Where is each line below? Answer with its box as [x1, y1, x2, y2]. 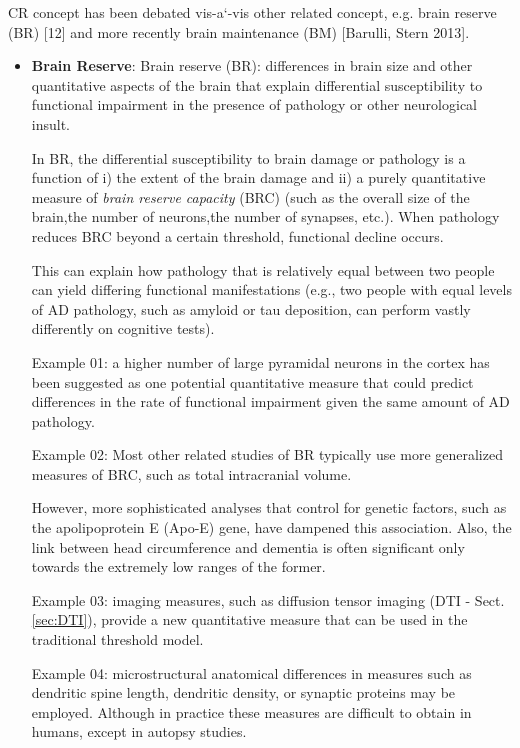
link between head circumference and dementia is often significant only [31, 536, 465, 557]
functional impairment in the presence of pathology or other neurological [31, 94, 477, 115]
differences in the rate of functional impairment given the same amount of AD [31, 391, 510, 412]
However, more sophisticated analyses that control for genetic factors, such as [31, 497, 507, 518]
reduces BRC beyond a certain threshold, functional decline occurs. [31, 225, 444, 246]
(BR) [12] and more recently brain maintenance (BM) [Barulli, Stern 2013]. [8, 21, 470, 42]
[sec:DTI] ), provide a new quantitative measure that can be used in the [31, 609, 468, 630]
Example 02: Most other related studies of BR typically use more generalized [31, 444, 503, 465]
